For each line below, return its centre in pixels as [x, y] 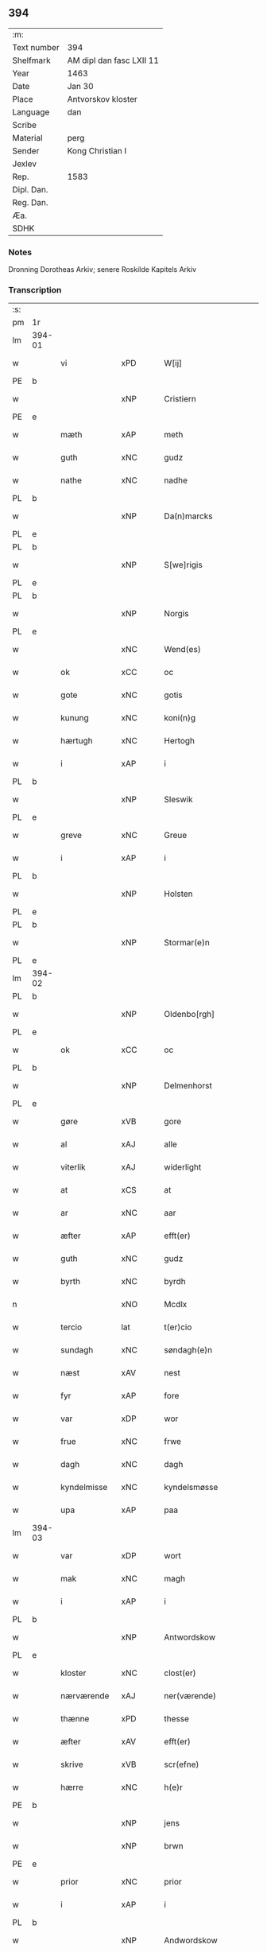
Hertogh [180, 741]
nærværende [85, 1696]
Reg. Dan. [31, 202]
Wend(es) [182, 650]
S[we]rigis [183, 565]
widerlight [183, 1167]
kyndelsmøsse [191, 1488]
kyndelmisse [84, 1488]
